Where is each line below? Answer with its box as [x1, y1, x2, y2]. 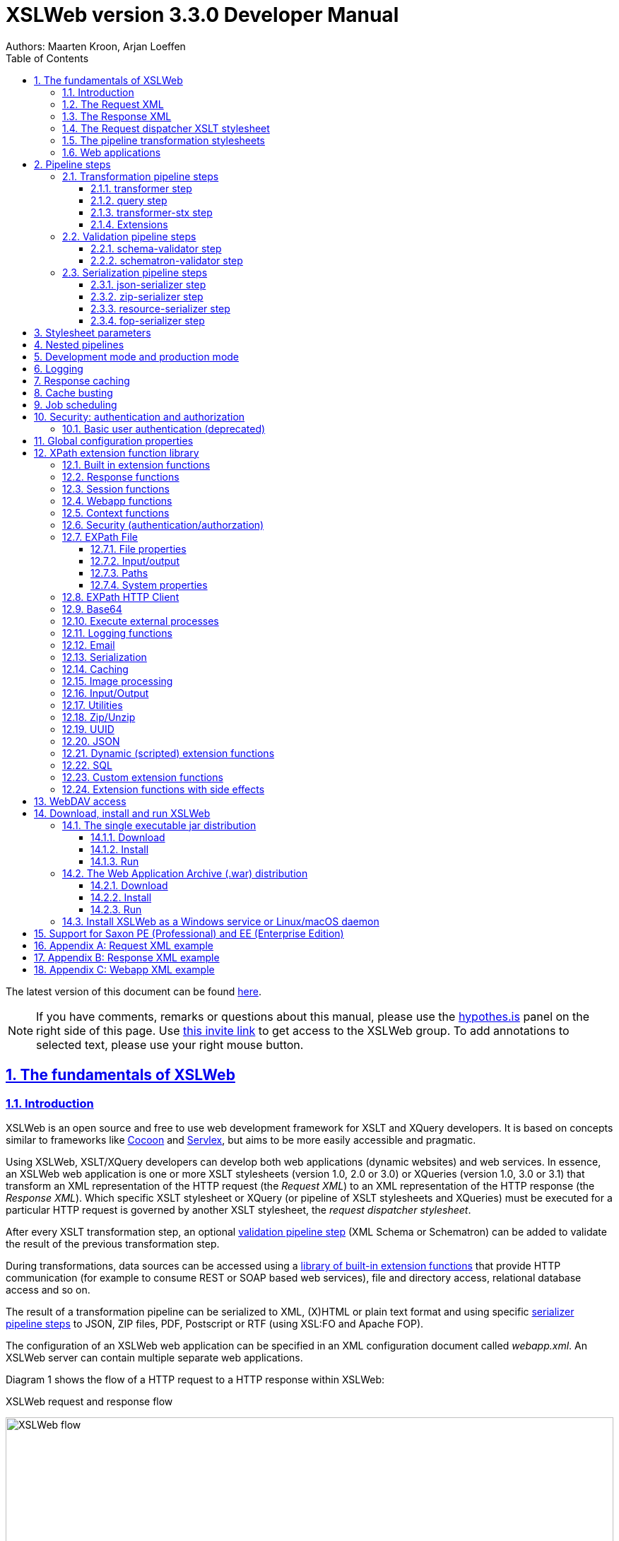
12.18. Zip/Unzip [62, 710, 136, 723]
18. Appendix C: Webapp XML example [34, 963, 215, 975]
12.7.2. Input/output [90, 554, 179, 567]
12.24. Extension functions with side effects [62, 783, 265, 795]
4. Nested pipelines [34, 338, 124, 351]
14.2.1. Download [90, 879, 168, 891]
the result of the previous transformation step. [6, 1237, 220, 1250]
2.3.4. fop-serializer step [90, 314, 205, 327]
